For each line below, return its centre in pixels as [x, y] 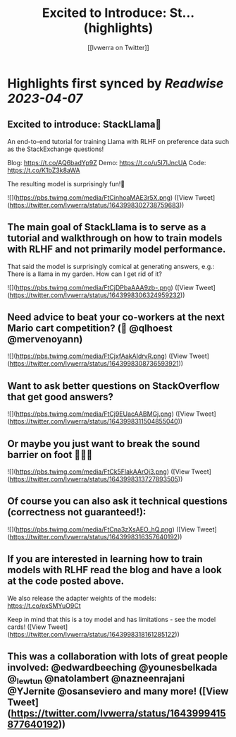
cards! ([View [27, 627]
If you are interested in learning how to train [105, 559]
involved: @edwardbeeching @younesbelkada [112, 667]
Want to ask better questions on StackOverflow [113, 386]
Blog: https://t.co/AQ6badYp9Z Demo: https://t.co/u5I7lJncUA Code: [107, 162]
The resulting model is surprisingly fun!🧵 [66, 184]
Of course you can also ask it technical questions [117, 502]
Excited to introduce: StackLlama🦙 [85, 125]
